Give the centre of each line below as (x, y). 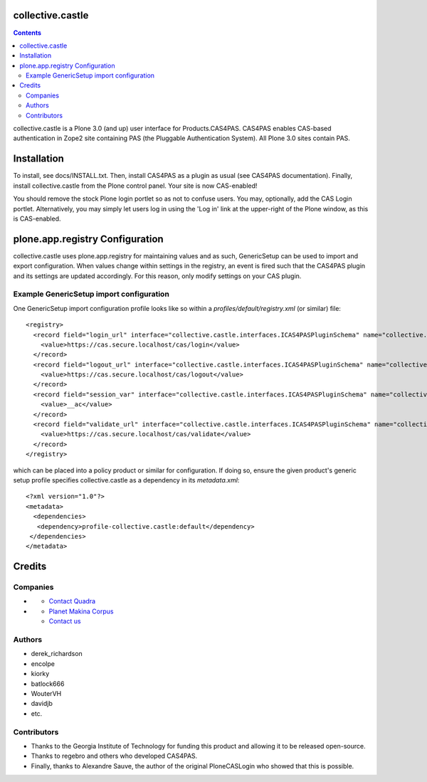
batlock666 (48, 684)
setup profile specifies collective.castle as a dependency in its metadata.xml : (126, 480)
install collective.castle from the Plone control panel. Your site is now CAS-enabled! (135, 186)
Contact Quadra (72, 601)
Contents (27, 33)
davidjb (42, 704)
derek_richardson (57, 654)
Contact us (65, 621)
